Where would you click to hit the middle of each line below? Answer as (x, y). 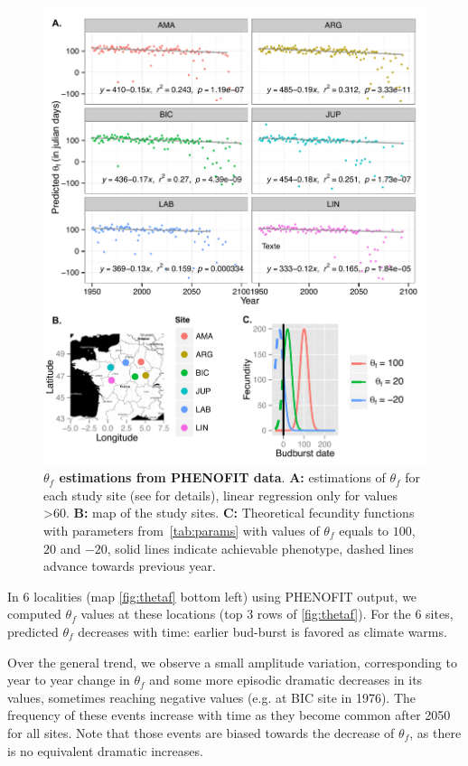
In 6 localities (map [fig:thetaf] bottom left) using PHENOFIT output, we (212, 596)
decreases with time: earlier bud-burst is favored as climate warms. (262, 631)
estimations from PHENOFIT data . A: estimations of (222, 477)
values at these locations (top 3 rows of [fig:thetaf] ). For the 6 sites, (267, 614)
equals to (364, 530)
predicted (33, 631)
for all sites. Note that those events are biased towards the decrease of (201, 732)
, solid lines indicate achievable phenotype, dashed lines (260, 548)
